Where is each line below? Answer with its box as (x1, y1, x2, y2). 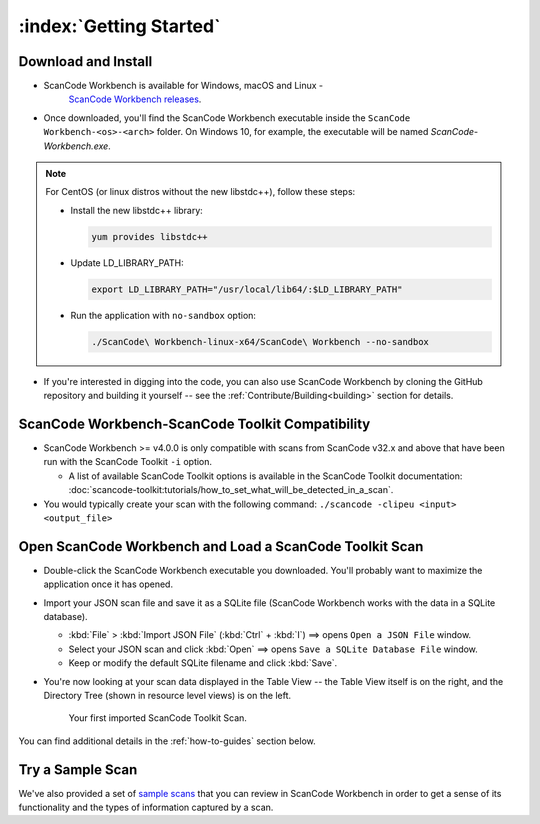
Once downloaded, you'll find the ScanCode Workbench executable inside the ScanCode (43, 111, 411, 124)
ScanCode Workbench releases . (68, 93, 202, 105)
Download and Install (18, 53, 153, 70)
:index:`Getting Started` (18, 15, 221, 37)
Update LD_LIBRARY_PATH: (70, 256, 184, 269)
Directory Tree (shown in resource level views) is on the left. (43, 689, 292, 701)
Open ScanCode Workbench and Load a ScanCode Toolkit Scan (18, 538, 424, 555)
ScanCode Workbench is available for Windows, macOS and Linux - (43, 80, 324, 92)
